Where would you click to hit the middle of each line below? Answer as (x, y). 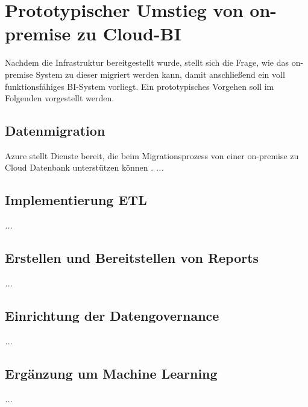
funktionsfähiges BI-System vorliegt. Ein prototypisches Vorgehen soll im (140, 86)
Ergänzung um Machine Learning (111, 373)
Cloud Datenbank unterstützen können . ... (84, 167)
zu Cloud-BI (129, 33)
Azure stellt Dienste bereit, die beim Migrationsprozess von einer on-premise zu (152, 155)
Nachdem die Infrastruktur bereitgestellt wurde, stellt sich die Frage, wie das (147, 62)
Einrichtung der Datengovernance (112, 316)
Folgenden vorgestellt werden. (60, 98)
